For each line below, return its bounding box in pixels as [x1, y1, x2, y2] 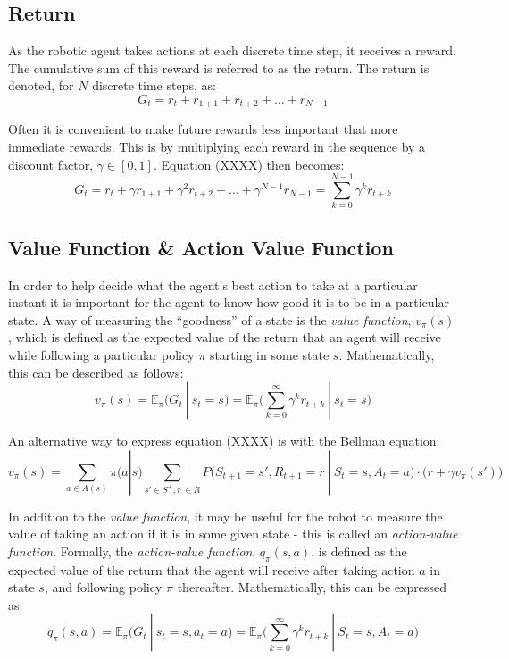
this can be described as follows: [8, 363, 184, 381]
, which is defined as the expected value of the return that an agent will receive [8, 328, 441, 346]
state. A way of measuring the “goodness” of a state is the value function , [8, 310, 412, 329]
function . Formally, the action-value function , [8, 541, 256, 560]
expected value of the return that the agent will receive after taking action [8, 560, 415, 579]
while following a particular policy [8, 345, 195, 363]
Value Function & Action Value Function [8, 233, 394, 261]
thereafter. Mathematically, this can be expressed [177, 578, 447, 596]
